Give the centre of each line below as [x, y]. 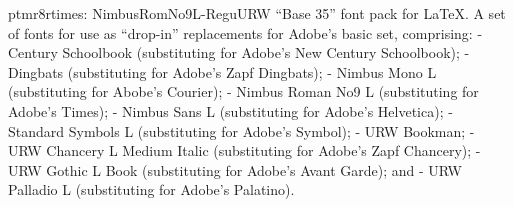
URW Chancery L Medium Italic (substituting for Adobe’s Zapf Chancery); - [244, 150]
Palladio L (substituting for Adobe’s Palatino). [151, 189]
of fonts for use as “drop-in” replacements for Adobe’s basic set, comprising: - [245, 32]
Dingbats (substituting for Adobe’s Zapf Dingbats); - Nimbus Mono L [222, 71]
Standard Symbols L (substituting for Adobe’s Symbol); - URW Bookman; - [241, 130]
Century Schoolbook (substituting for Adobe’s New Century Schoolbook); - [239, 52]
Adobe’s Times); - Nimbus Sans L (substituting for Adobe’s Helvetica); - [230, 110]
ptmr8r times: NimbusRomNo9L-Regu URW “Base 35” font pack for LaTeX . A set [257, 13]
